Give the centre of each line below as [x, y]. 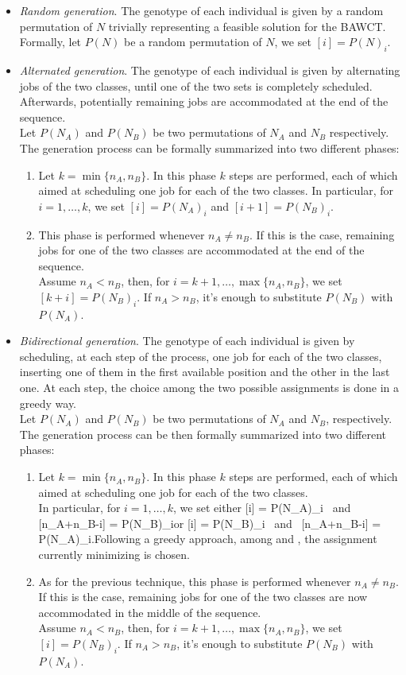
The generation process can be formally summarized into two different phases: [209, 147]
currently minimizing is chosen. [114, 555]
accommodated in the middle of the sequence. [150, 612]
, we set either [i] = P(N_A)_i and [262, 508]
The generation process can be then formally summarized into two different [203, 434]
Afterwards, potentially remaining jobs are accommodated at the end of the [204, 101]
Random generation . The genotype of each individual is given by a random [201, 10]
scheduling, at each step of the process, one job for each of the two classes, [201, 356]
